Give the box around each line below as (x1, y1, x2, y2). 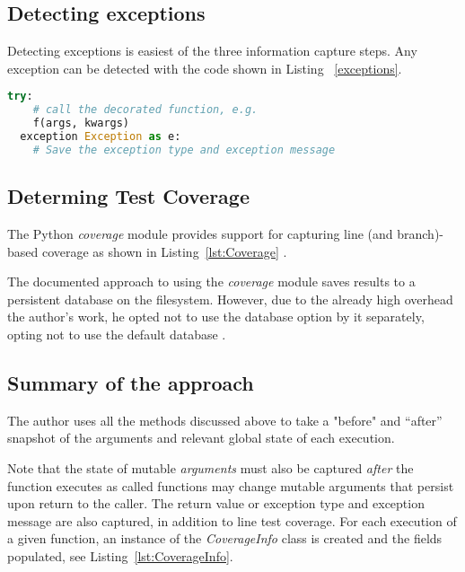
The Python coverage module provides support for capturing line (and (7, 224, 393, 242)
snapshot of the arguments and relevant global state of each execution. (7, 428, 395, 447)
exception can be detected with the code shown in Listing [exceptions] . (7, 58, 402, 77)
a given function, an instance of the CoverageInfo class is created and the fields (7, 529, 443, 548)
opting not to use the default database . (7, 324, 226, 343)
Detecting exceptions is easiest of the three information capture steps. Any (7, 41, 417, 60)
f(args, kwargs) (32, 117, 130, 130)
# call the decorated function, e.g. (32, 103, 259, 117)
